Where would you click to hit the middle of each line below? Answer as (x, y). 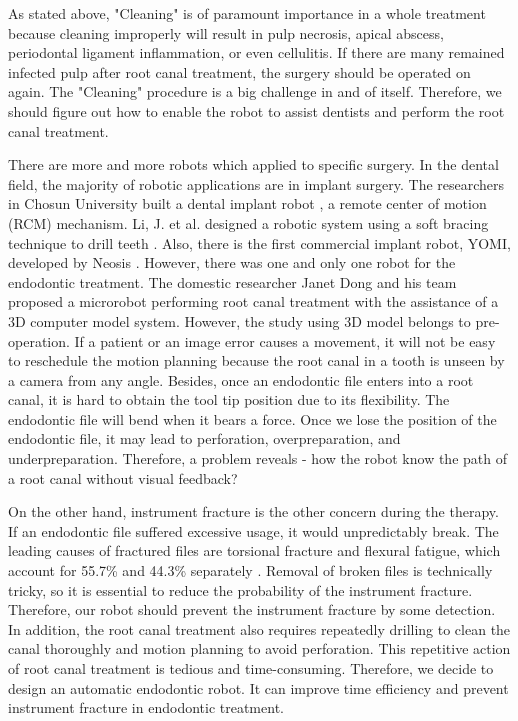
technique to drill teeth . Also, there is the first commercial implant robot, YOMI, (259, 242)
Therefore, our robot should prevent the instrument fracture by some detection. (252, 609)
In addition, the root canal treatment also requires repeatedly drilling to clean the (259, 628)
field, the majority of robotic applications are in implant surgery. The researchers (256, 183)
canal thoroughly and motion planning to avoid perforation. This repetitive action (259, 648)
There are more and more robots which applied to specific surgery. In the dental (253, 164)
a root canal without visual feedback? (123, 477)
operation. (39, 340)
